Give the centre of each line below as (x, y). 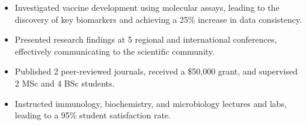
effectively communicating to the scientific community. (115, 51)
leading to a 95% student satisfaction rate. (93, 115)
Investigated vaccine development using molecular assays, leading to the (147, 7)
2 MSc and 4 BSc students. (65, 83)
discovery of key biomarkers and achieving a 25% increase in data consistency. (158, 19)
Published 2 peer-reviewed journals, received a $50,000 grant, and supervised (156, 71)
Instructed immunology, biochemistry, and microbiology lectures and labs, (151, 103)
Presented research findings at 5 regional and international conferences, (146, 39)
